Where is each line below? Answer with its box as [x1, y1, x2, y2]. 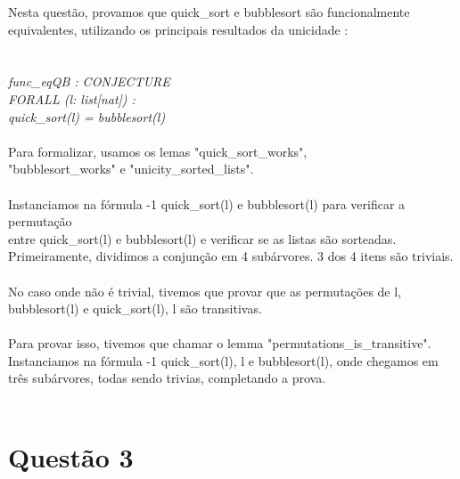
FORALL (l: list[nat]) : [8, 89, 136, 108]
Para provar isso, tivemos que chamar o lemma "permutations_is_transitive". [8, 334, 431, 353]
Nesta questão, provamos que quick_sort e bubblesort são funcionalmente [8, 3, 410, 20]
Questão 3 [8, 438, 134, 475]
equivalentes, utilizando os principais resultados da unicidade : [8, 20, 349, 38]
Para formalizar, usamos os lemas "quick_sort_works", [8, 142, 308, 160]
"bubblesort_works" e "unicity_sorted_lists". [8, 159, 254, 178]
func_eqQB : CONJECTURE [8, 72, 170, 91]
